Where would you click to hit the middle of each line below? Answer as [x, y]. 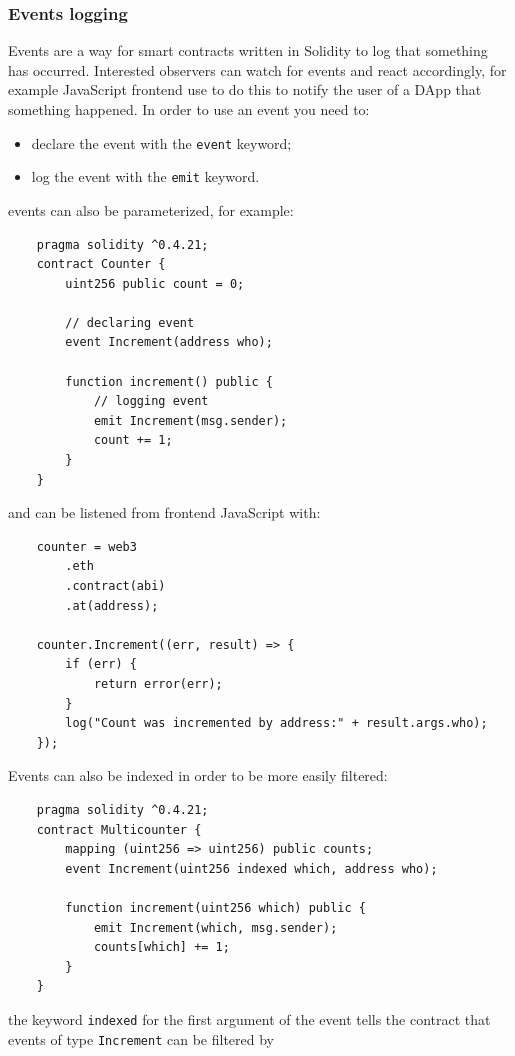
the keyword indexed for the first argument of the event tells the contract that [249, 1018]
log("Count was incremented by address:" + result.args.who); [276, 723]
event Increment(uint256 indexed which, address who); [251, 868]
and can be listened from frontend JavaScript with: [164, 512]
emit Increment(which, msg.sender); [215, 927]
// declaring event [130, 322]
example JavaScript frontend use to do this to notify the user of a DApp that [245, 89]
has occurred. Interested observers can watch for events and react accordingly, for [257, 69]
